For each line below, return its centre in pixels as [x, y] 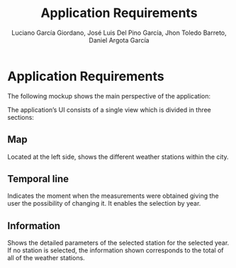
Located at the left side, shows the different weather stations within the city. [118, 157]
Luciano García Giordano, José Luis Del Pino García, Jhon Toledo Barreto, [119, 33]
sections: [21, 117]
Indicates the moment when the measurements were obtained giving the [113, 196]
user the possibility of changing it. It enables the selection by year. [104, 203]
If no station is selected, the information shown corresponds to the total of [116, 250]
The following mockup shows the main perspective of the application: [109, 96]
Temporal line [38, 179]
